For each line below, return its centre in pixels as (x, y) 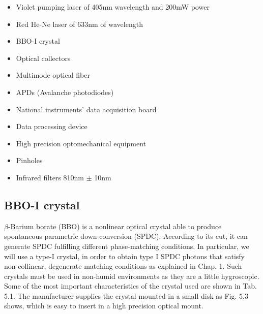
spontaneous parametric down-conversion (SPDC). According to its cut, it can (126, 236)
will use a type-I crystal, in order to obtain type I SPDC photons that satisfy (125, 256)
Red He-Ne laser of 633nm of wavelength (79, 24)
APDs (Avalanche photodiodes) (65, 92)
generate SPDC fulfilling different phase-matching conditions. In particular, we (127, 246)
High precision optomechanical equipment (81, 143)
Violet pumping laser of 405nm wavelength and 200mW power (113, 7)
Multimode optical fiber (53, 75)
